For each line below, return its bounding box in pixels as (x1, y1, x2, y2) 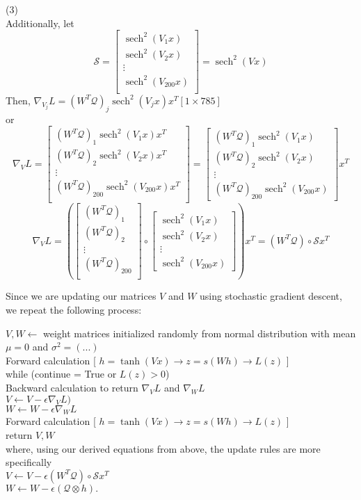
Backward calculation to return (6, 380, 138, 394)
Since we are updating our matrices (6, 289, 157, 303)
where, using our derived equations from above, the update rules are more (6, 441, 321, 455)
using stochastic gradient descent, (200, 289, 342, 303)
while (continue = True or (6, 366, 117, 381)
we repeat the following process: (6, 303, 142, 317)
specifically (6, 455, 52, 469)
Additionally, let (6, 15, 74, 30)
